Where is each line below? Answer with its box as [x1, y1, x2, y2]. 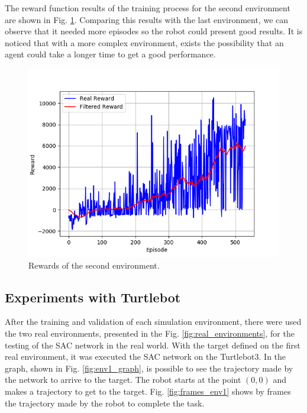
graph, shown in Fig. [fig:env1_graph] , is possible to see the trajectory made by [5, 362, 293, 374]
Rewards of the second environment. [28, 259, 160, 271]
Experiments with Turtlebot [5, 288, 181, 306]
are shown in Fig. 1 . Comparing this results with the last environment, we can [5, 13, 289, 25]
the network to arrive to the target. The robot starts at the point [5, 373, 241, 386]
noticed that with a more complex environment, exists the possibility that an [5, 36, 284, 49]
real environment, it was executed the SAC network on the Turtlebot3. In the [5, 350, 286, 363]
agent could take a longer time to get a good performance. [5, 48, 216, 60]
